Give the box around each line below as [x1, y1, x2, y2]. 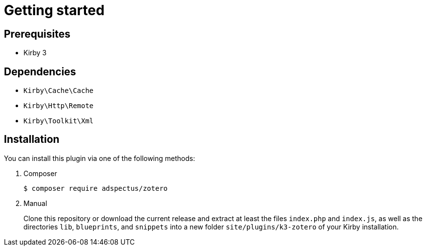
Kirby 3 [23, 48, 47, 57]
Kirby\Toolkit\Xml [23, 117, 94, 125]
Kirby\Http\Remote [23, 102, 94, 110]
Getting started [4, 2, 105, 19]
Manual [23, 199, 47, 207]
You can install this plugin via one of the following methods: [4, 154, 195, 162]
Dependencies [4, 65, 76, 78]
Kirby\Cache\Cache [23, 87, 94, 95]
